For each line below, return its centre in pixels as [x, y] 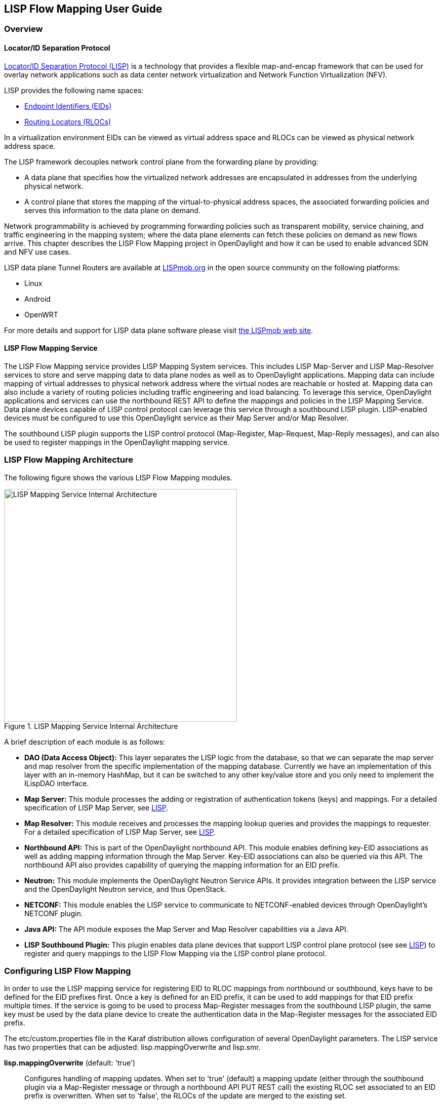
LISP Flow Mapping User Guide [83, 9]
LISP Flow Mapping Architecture [69, 460]
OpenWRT [41, 314]
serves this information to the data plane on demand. [112, 210]
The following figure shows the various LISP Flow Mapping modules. [118, 477]
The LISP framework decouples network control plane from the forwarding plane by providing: [161, 161]
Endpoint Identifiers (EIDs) [68, 106]
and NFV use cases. [37, 252]
